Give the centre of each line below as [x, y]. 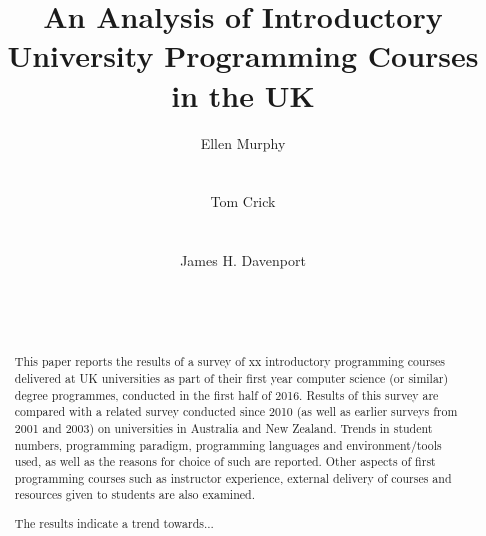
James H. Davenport [243, 260]
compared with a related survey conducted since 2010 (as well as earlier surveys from [236, 411]
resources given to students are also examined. [134, 494]
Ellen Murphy [243, 142]
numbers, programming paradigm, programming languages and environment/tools [228, 444]
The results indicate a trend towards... [114, 523]
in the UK [243, 94]
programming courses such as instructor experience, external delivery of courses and [233, 477]
